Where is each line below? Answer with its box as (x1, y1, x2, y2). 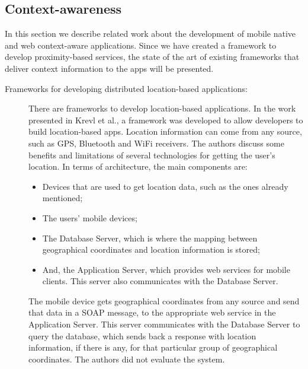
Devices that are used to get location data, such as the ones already (42, 180, 288, 192)
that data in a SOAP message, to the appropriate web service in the (28, 306, 276, 319)
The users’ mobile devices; (42, 211, 137, 224)
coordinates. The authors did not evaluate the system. (28, 352, 225, 365)
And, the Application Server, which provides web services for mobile (42, 263, 290, 275)
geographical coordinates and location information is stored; (42, 243, 260, 256)
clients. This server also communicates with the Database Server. (42, 275, 278, 287)
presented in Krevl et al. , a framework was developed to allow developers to (28, 113, 303, 126)
